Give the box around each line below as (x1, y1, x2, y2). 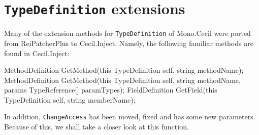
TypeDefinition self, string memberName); (4, 94, 136, 105)
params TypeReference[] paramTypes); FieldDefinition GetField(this (4, 84, 217, 95)
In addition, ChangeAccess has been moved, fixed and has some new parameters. (4, 111, 255, 122)
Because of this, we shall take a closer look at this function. (4, 121, 189, 132)
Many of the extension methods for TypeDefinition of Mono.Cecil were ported (4, 28, 251, 38)
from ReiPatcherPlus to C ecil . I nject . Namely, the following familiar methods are (4, 37, 253, 48)
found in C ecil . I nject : (4, 48, 70, 58)
